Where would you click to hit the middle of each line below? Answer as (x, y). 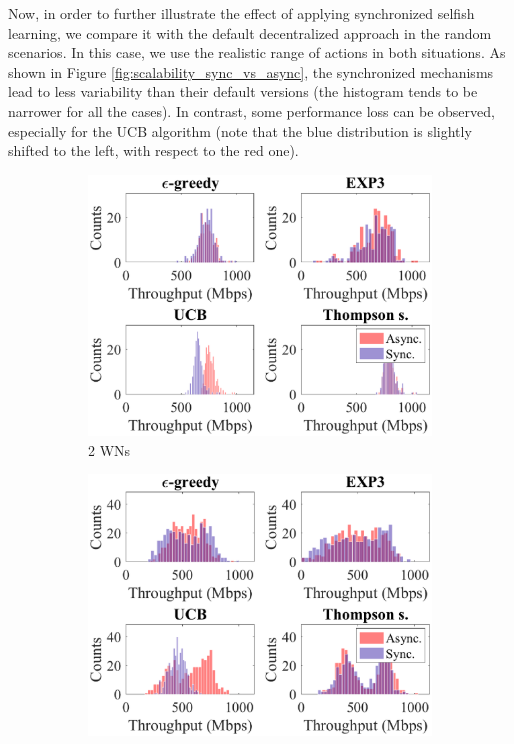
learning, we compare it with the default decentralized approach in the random (250, 32)
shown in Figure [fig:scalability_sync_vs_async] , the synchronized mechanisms (251, 71)
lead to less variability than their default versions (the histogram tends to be (243, 91)
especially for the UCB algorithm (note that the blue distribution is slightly (240, 130)
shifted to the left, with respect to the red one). (153, 150)
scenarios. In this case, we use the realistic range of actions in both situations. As (257, 52)
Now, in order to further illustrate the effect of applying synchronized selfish (241, 13)
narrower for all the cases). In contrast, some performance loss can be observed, (251, 110)
